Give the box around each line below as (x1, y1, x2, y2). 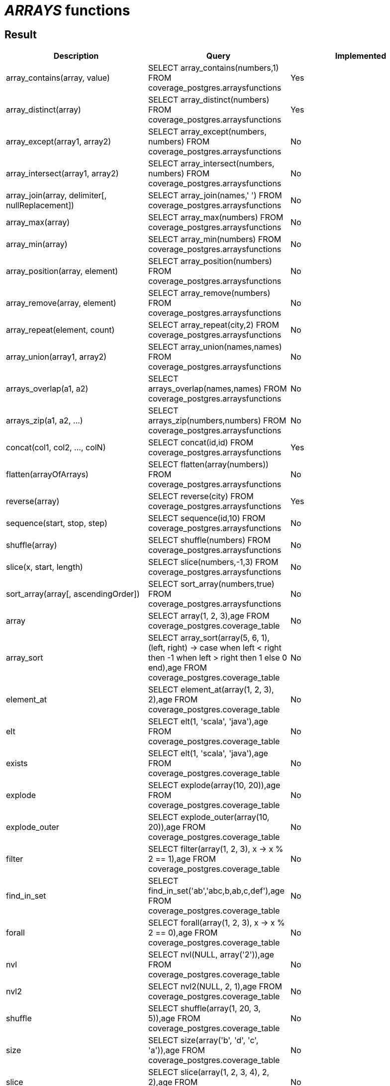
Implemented (335, 51, 387, 61)
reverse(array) (6, 496, 60, 507)
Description (53, 51, 99, 61)
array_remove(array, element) (6, 298, 116, 308)
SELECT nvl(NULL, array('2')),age (148, 950, 274, 960)
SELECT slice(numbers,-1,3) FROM (148, 557, 279, 567)
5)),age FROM (148, 1013, 200, 1024)
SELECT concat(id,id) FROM (148, 437, 254, 448)
